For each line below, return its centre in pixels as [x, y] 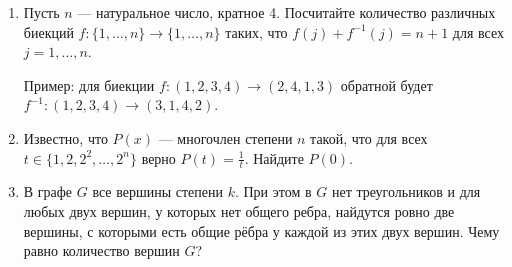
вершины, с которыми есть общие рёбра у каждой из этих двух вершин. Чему [261, 230]
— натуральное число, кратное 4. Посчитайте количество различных [286, 12]
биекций [48, 31]
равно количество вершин [101, 250]
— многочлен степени [225, 137]
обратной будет [386, 84]
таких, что [256, 31]
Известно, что [65, 137]
